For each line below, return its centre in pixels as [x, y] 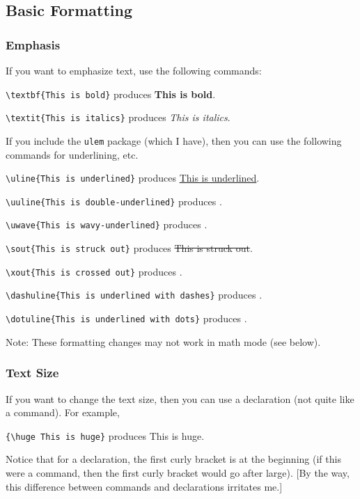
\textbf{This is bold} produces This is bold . [111, 94]
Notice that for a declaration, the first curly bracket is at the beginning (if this [173, 459]
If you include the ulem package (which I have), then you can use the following [174, 140]
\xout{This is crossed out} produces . [94, 271]
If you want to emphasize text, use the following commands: [134, 70]
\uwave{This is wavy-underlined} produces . [107, 224]
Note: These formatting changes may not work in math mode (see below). [163, 341]
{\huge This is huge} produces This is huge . [105, 435]
